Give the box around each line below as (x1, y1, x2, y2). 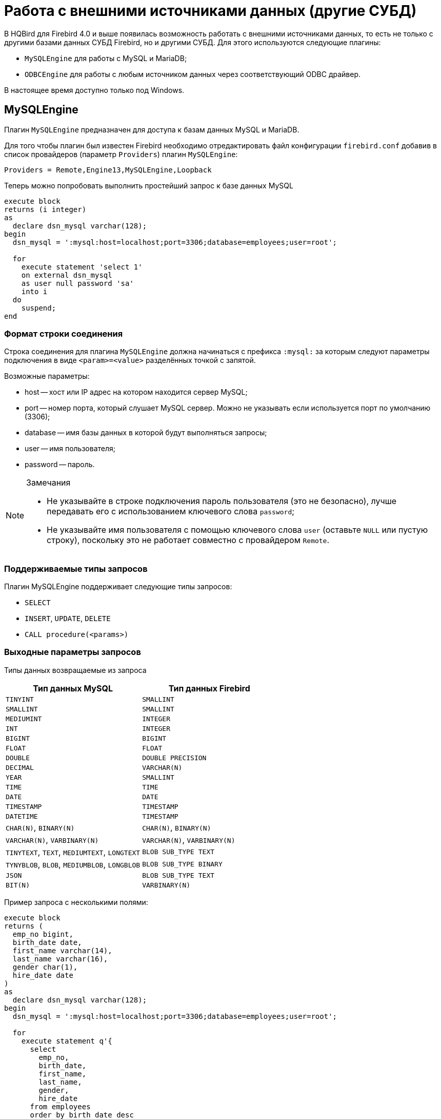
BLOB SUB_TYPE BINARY (142, 860, 223, 869)
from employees (30, 1102, 91, 1111)
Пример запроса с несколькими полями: (4, 897, 148, 906)
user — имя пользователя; (25, 444, 116, 453)
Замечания (26, 477, 71, 488)
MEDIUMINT (6, 715, 42, 723)
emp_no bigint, (12, 930, 73, 938)
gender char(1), (12, 962, 78, 971)
